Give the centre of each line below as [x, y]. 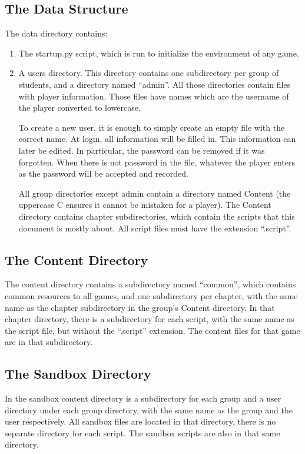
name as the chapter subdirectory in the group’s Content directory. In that [140, 307]
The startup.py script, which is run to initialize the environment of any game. [159, 53]
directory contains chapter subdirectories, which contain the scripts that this [157, 216]
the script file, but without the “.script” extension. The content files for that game [152, 330]
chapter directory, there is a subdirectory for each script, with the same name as [150, 319]
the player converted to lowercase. [79, 107]
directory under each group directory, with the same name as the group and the [149, 410]
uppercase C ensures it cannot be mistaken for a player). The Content [145, 205]
